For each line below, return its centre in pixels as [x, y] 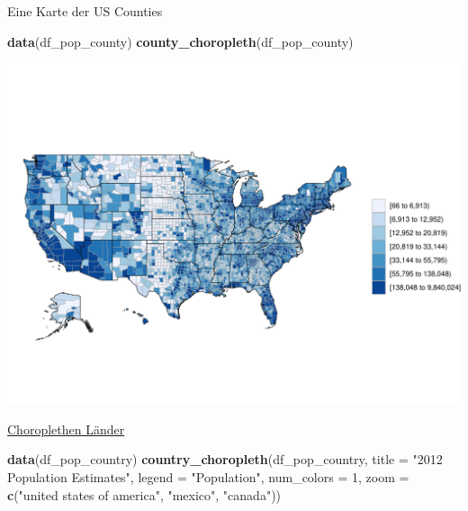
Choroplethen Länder [66, 429]
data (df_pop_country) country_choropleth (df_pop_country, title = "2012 [225, 459]
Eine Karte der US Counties [85, 11]
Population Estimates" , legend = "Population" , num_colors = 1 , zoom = [208, 476]
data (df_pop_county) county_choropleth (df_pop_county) [180, 41]
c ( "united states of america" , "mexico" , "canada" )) [144, 494]
